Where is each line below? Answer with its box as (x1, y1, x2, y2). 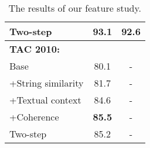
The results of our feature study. (8, 1, 142, 15)
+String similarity (9, 76, 84, 90)
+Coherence (9, 110, 59, 123)
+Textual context (9, 93, 81, 106)
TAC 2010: (9, 42, 60, 56)
